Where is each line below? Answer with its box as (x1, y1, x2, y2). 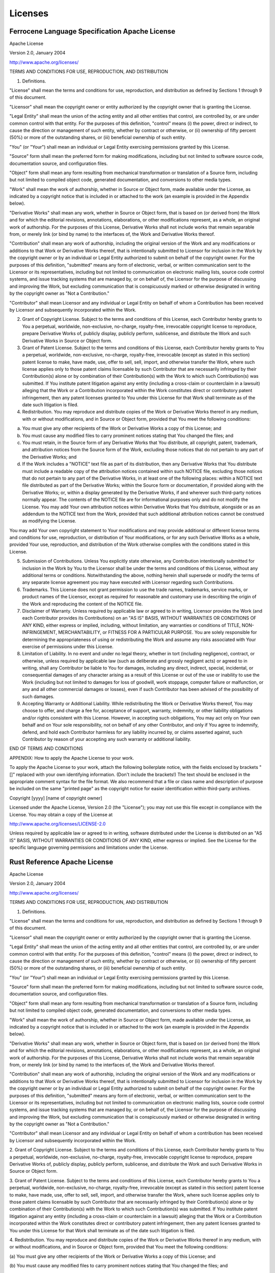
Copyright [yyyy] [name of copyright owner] (9, 795, 102, 801)
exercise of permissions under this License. (22, 643, 114, 649)
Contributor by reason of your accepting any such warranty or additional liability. (22, 736, 191, 742)
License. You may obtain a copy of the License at (9, 811, 113, 817)
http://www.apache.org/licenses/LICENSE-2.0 (9, 820, 106, 827)
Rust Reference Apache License (9, 857, 114, 866)
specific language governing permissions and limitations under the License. (9, 844, 168, 850)
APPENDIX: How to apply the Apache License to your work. (9, 755, 134, 761)
